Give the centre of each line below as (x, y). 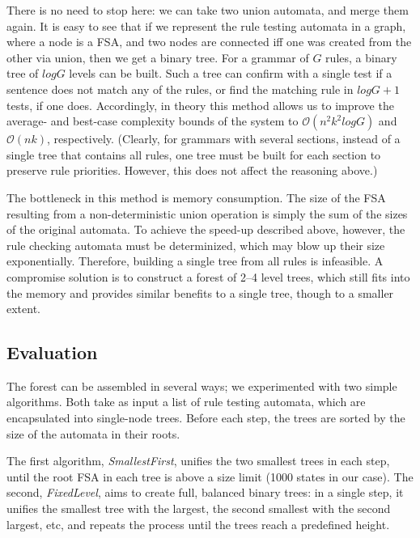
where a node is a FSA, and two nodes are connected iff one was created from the (209, 42)
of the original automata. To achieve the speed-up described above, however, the (206, 229)
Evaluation (52, 352)
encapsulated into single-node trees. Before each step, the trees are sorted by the (206, 418)
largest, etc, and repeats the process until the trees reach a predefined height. (198, 524)
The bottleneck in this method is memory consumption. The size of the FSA (196, 197)
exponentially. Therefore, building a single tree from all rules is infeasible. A (195, 261)
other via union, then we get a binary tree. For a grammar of (158, 57)
